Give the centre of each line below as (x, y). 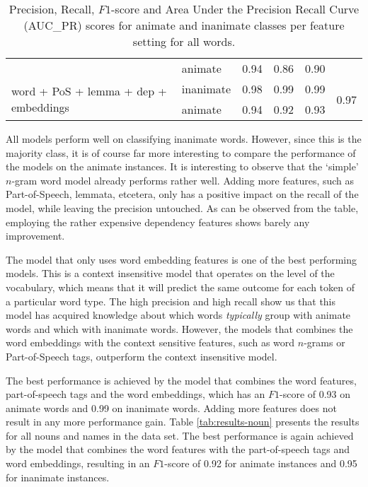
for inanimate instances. (58, 477)
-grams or (324, 342)
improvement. (35, 236)
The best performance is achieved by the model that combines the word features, (181, 380)
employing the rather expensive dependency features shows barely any (158, 222)
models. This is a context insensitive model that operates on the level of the (170, 273)
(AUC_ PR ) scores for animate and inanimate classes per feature (184, 25)
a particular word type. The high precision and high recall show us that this (171, 301)
